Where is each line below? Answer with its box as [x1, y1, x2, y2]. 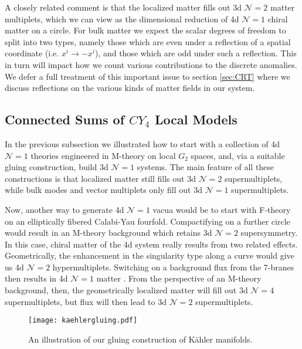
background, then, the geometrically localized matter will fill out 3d [5, 284, 248, 296]
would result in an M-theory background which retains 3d [5, 226, 212, 239]
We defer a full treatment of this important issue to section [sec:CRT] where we [5, 70, 290, 82]
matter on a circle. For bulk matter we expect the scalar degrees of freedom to [5, 24, 286, 36]
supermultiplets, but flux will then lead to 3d [5, 295, 167, 307]
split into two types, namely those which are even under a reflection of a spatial [5, 35, 291, 48]
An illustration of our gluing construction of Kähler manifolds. [28, 333, 253, 345]
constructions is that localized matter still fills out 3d [5, 172, 196, 184]
